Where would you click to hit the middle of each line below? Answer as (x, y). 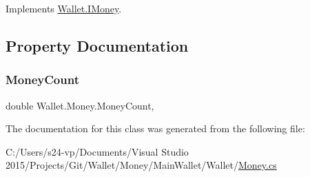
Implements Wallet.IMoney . (64, 8)
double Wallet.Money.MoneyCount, (80, 105)
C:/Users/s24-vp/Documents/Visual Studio (97, 151)
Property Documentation (97, 45)
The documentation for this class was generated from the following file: (155, 128)
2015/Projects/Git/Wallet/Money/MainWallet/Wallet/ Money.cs (141, 165)
